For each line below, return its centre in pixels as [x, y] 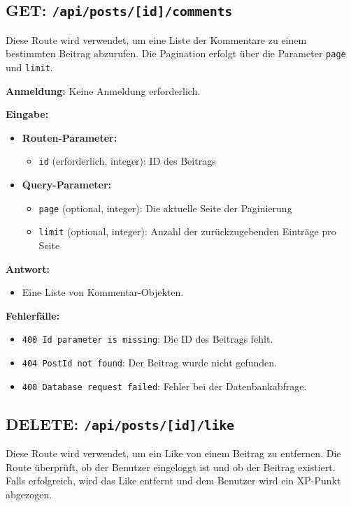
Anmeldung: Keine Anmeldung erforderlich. [103, 90]
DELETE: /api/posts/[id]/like [120, 423]
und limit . [29, 67]
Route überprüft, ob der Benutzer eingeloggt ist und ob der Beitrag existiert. [171, 467]
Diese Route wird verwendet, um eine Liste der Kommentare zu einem [156, 39]
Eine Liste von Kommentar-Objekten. [103, 292]
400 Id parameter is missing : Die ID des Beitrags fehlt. [148, 339]
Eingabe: [27, 114]
